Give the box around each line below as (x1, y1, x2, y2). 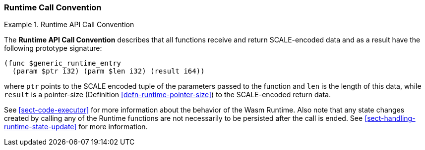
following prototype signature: (4, 44, 102, 53)
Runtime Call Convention (4, 2, 102, 12)
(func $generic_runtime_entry (4, 59, 121, 68)
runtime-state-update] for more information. (4, 122, 148, 131)
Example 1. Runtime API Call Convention (4, 20, 134, 29)
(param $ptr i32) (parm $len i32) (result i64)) (12, 67, 205, 75)
